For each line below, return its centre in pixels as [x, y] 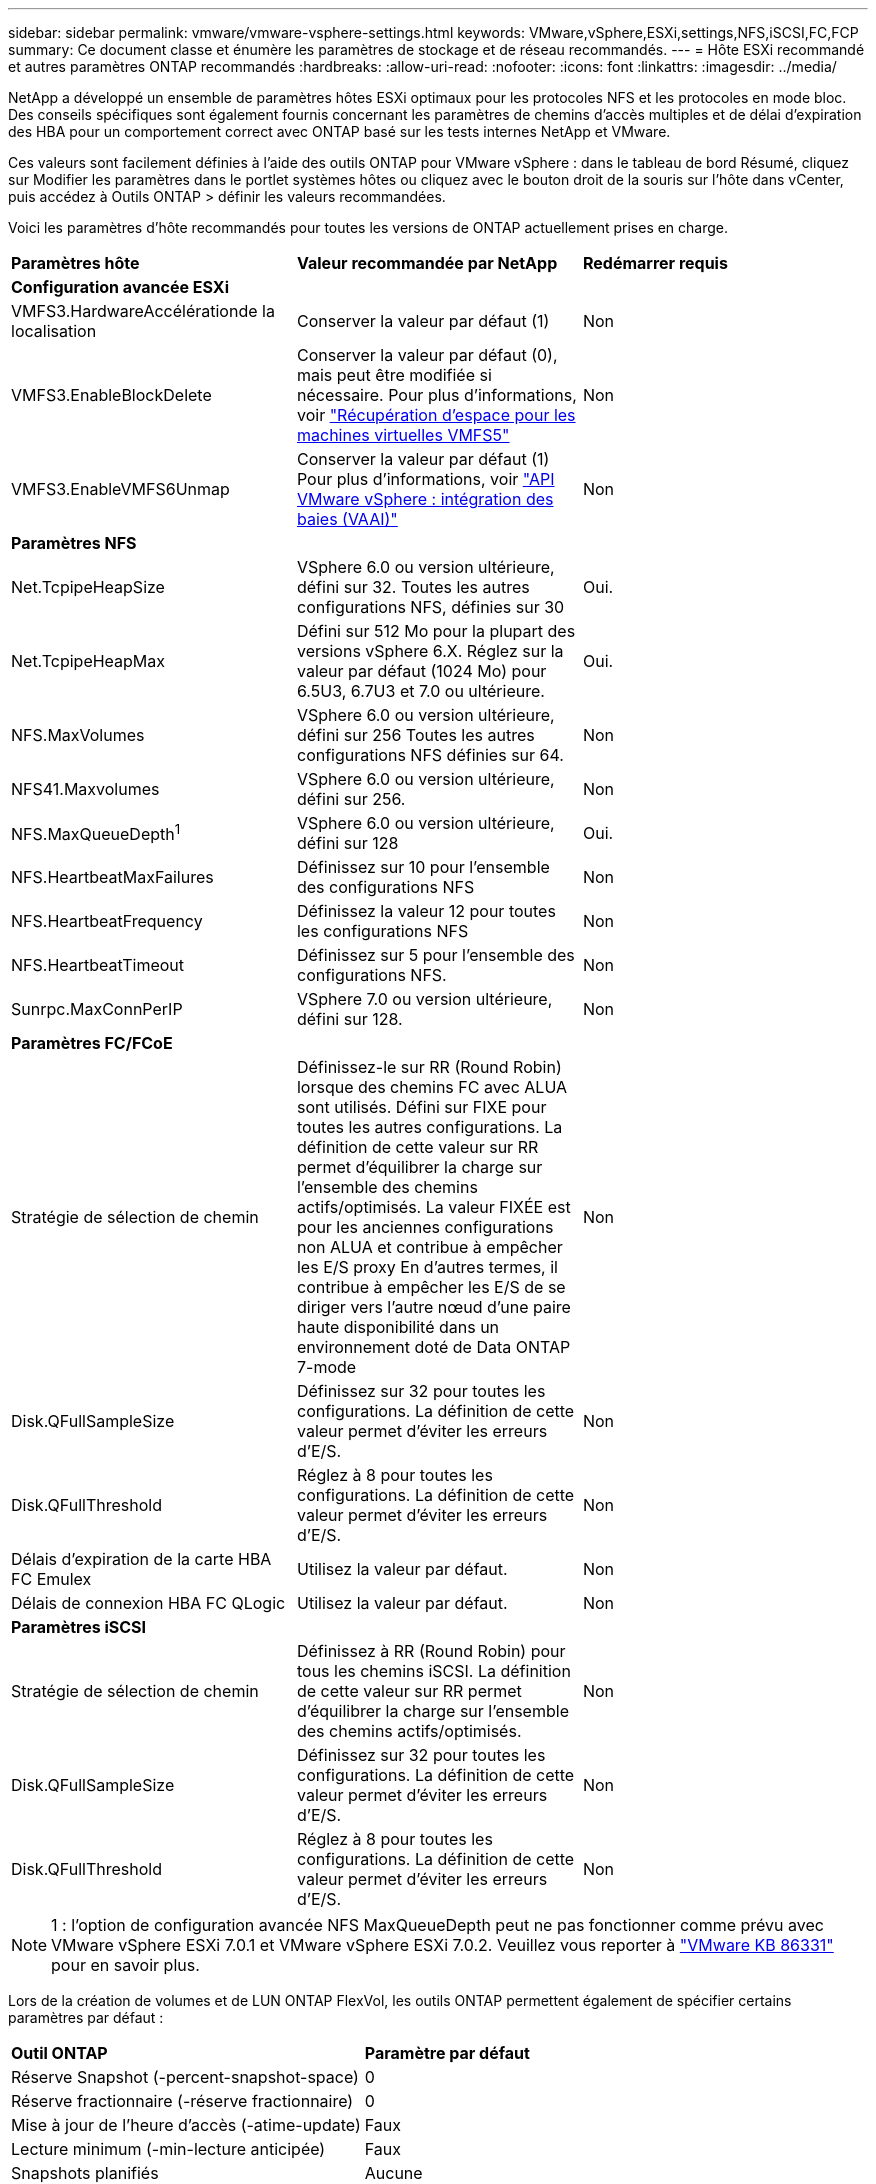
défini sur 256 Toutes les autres [415, 735]
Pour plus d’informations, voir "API [425, 479]
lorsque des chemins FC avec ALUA [432, 1087]
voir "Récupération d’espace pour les [436, 415]
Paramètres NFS [74, 543]
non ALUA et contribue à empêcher [429, 1247]
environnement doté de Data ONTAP [433, 1347]
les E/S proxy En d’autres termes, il [427, 1267]
